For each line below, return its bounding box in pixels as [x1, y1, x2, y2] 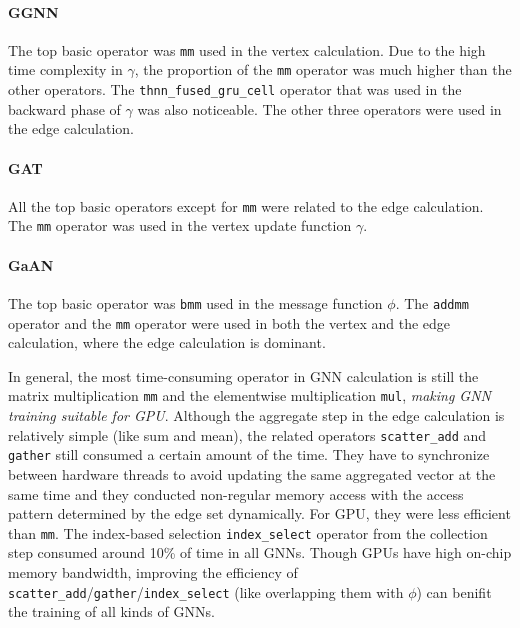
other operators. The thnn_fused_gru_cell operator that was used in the [8, 79, 462, 100]
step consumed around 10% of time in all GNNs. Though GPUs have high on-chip [8, 542, 512, 563]
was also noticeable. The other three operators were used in [137, 98, 502, 119]
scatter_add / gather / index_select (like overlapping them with [8, 581, 404, 602]
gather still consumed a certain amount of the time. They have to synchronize [8, 444, 490, 465]
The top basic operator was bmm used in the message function [8, 292, 383, 313]
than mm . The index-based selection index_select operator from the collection [8, 522, 488, 543]
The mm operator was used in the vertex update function [8, 215, 352, 236]
